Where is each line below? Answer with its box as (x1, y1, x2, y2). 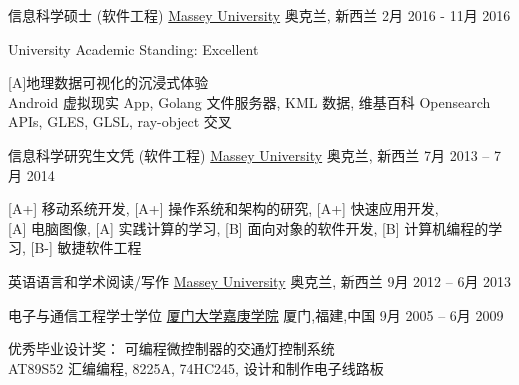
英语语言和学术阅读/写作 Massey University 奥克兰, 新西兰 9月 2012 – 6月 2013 (8, 270, 512, 291)
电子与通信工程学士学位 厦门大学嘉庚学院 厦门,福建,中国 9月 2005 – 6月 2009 (8, 304, 504, 325)
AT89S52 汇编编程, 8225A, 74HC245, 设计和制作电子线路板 (8, 357, 384, 378)
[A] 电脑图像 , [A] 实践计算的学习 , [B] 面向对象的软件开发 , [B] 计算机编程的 (8, 217, 489, 238)
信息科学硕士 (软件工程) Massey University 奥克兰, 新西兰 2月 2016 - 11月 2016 (8, 5, 511, 25)
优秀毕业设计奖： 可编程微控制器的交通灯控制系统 (8, 338, 335, 359)
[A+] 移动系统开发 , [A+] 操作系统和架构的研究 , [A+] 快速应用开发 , (8, 198, 439, 219)
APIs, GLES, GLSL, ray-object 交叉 (8, 111, 232, 132)
